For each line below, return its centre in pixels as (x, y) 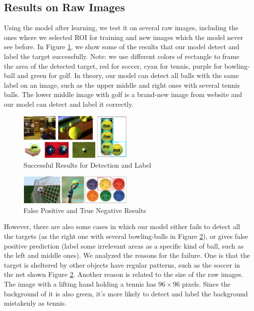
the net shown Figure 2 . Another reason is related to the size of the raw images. (124, 274)
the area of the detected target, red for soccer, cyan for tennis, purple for (113, 66)
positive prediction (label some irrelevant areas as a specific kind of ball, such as (124, 245)
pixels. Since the (206, 284)
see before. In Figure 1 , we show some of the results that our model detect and (122, 47)
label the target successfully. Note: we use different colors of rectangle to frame (122, 56)
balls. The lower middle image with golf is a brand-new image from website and (123, 94)
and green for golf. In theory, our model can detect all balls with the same (128, 75)
